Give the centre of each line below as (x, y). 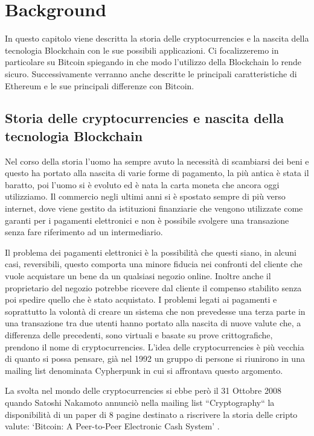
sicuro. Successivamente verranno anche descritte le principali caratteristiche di (151, 73)
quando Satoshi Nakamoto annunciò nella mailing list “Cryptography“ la (140, 402)
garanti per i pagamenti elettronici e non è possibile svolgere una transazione (147, 220)
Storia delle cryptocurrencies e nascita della (144, 118)
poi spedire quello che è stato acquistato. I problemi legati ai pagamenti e (141, 299)
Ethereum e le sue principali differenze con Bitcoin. (100, 85)
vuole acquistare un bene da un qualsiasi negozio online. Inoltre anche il (138, 276)
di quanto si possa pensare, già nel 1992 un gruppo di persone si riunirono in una (155, 359)
